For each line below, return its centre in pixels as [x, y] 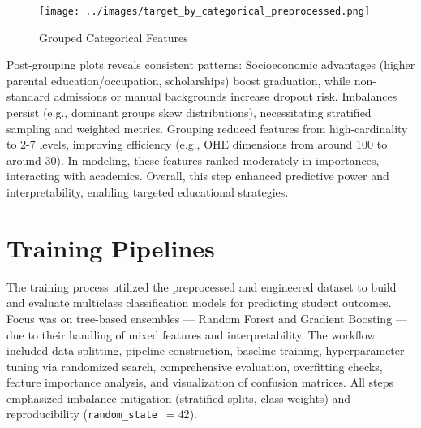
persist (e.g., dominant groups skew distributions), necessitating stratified [189, 112]
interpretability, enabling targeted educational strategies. [148, 192]
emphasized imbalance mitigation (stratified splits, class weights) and [179, 398]
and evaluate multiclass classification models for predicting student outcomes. [199, 303]
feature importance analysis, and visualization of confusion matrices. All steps [200, 382]
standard [28, 96]
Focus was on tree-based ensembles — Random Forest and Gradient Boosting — [207, 318]
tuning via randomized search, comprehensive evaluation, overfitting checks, [195, 366]
